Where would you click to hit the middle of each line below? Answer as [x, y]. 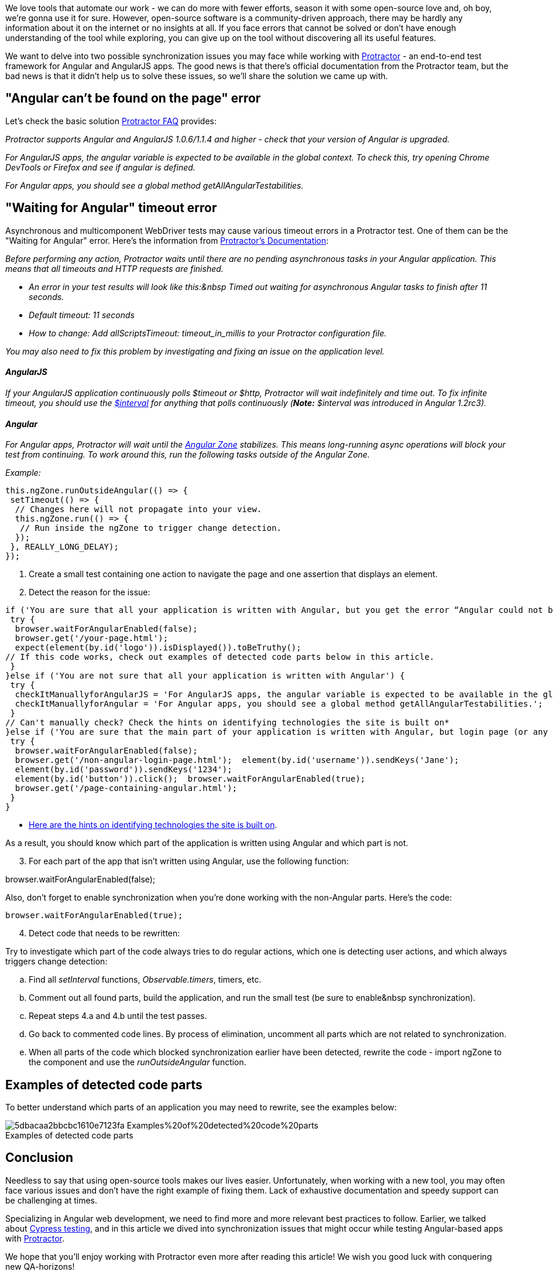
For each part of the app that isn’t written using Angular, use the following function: [189, 861]
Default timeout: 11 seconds [82, 315]
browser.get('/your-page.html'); [92, 638]
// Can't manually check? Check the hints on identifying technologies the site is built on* [227, 723]
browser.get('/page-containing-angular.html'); [126, 788]
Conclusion [39, 1158]
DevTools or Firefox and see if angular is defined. [100, 167]
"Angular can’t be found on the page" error [133, 98]
